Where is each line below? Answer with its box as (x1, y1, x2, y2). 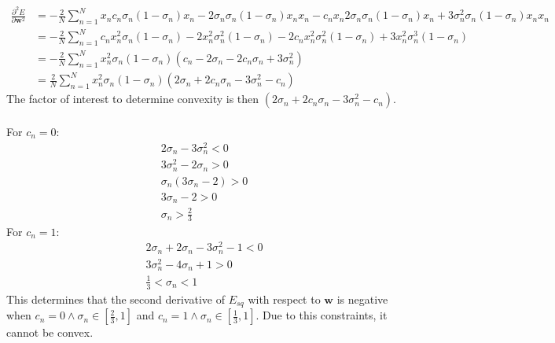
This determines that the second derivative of (6, 290, 225, 307)
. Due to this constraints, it (255, 307, 388, 323)
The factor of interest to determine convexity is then (6, 90, 259, 107)
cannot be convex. (6, 324, 94, 341)
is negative (336, 290, 388, 307)
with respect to (248, 290, 321, 307)
